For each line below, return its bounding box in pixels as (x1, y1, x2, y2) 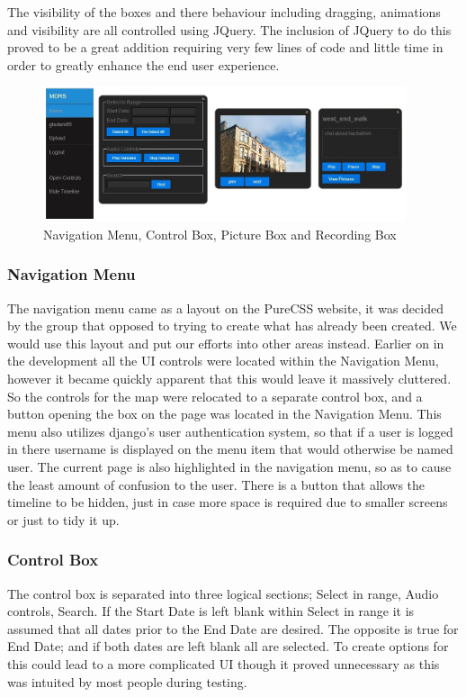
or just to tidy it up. (7, 510, 120, 529)
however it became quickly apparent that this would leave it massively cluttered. (7, 369, 452, 388)
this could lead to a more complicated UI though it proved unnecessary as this (7, 654, 440, 673)
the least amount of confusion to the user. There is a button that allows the (7, 475, 426, 493)
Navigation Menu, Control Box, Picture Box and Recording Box (43, 224, 397, 243)
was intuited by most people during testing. (7, 672, 247, 691)
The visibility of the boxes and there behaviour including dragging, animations (7, 3, 441, 21)
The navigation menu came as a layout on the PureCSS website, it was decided (7, 298, 444, 317)
